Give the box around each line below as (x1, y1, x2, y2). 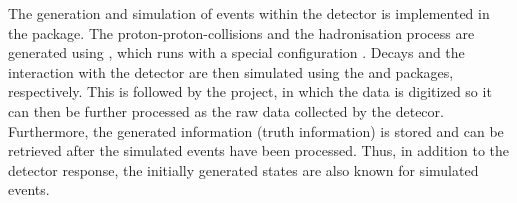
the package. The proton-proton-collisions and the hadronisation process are (8, 22, 475, 43)
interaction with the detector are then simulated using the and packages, (8, 61, 454, 82)
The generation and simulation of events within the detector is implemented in (8, 3, 490, 23)
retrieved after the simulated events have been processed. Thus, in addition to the (8, 140, 510, 161)
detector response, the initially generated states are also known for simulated (8, 159, 479, 180)
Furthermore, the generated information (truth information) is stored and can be (8, 120, 504, 141)
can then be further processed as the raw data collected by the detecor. (8, 100, 444, 121)
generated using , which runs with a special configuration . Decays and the (8, 42, 465, 63)
